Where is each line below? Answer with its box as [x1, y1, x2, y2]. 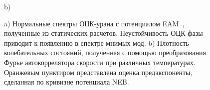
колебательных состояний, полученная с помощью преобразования [4, 47, 206, 58]
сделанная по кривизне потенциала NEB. [4, 77, 129, 87]
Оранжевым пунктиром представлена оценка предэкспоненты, [4, 67, 193, 77]
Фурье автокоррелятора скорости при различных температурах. [4, 57, 196, 67]
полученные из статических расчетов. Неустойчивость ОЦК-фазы [4, 28, 203, 38]
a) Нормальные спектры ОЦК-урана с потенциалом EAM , [4, 18, 185, 28]
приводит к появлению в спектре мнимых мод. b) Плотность [4, 37, 189, 48]
